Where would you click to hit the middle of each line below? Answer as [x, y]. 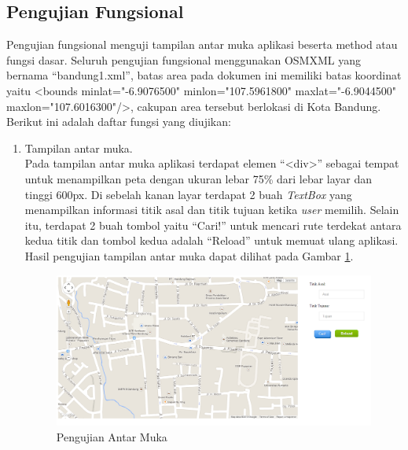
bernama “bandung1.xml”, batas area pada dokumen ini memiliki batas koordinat [204, 75]
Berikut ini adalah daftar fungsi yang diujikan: [119, 122]
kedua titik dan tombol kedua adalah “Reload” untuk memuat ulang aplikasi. [211, 240]
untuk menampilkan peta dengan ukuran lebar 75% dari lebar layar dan [198, 178]
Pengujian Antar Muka [112, 437]
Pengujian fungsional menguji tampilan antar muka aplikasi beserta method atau [202, 44]
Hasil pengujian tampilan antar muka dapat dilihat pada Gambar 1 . [189, 255]
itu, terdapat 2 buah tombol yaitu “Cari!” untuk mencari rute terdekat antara [213, 225]
